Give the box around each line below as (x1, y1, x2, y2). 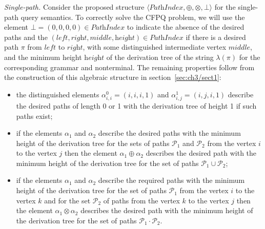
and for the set (44, 195, 91, 205)
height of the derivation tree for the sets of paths (16, 137, 170, 148)
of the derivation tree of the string (106, 51, 214, 62)
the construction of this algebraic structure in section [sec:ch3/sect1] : (4, 72, 221, 82)
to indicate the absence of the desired (127, 22, 244, 32)
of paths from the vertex (103, 195, 180, 205)
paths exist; (16, 110, 53, 121)
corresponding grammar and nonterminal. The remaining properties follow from (4, 61, 255, 72)
